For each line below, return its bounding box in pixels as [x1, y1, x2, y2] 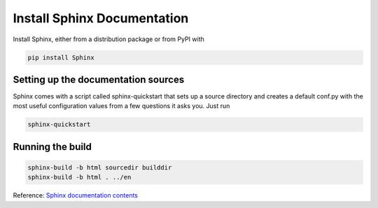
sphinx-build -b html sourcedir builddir [27, 164, 172, 171]
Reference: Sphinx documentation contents [13, 191, 138, 200]
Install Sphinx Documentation [13, 10, 189, 26]
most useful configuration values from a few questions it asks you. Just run [13, 102, 230, 110]
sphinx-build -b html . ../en [27, 173, 132, 181]
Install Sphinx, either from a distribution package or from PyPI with [13, 35, 204, 43]
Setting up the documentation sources [13, 73, 185, 85]
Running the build [13, 140, 92, 153]
